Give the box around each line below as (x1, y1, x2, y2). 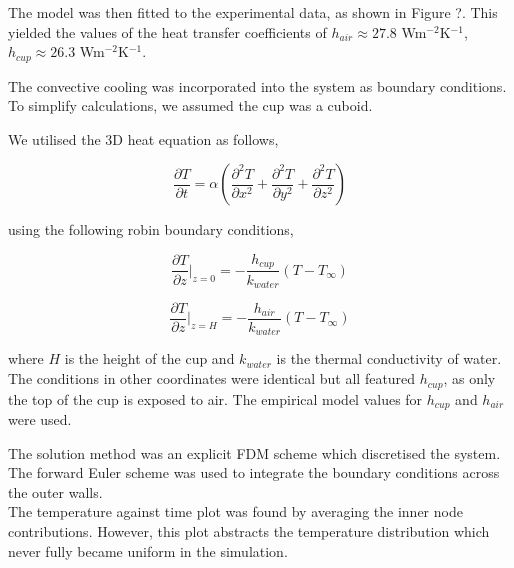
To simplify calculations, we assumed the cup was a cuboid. (8, 95, 373, 116)
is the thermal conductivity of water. (276, 348, 502, 369)
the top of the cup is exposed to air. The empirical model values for (8, 388, 423, 409)
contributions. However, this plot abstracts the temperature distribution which (8, 520, 490, 541)
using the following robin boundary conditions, (8, 219, 294, 240)
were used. (8, 408, 72, 429)
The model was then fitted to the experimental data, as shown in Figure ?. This (8, 2, 498, 22)
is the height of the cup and (64, 348, 235, 369)
